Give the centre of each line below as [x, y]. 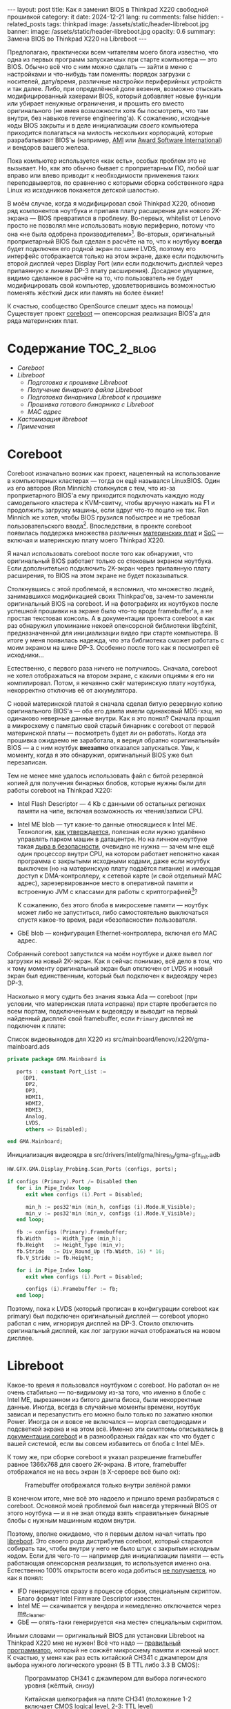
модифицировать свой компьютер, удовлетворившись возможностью [111, 285]
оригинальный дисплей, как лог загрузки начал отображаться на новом [114, 1331]
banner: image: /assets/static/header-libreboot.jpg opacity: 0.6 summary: [111, 31]
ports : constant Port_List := [61, 1071]
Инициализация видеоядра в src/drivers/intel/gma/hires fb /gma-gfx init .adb [114, 1156]
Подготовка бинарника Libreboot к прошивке [94, 397]
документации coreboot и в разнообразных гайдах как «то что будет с [111, 1436]
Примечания [36, 426]
